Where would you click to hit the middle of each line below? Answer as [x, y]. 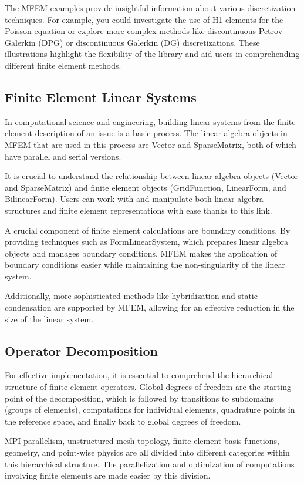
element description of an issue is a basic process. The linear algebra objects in [146, 133]
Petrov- [272, 31]
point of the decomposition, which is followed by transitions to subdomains [140, 398]
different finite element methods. [63, 65]
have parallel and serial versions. [63, 156]
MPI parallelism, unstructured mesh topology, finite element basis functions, [142, 441]
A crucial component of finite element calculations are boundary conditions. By [148, 230]
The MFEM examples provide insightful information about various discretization [150, 8]
